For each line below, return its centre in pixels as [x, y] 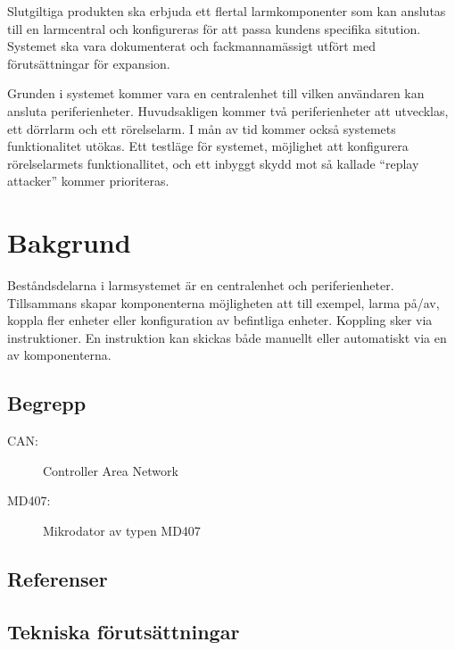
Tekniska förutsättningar [124, 631]
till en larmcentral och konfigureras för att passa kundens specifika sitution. [214, 28]
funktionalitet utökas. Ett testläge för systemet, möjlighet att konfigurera [208, 146]
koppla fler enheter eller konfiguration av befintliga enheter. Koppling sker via [220, 320]
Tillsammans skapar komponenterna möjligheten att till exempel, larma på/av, [223, 302]
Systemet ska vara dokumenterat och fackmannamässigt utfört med [192, 46]
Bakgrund [69, 242]
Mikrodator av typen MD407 [122, 531]
